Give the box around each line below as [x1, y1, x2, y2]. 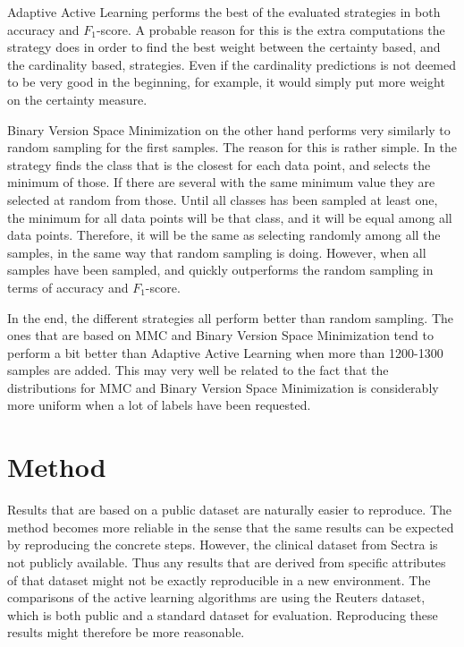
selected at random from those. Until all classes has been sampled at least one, [7, 190, 438, 209]
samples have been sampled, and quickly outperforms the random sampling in [7, 260, 434, 279]
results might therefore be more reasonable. [7, 623, 245, 642]
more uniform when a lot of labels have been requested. [7, 396, 311, 414]
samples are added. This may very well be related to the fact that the [7, 361, 389, 379]
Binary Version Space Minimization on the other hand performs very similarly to [7, 120, 451, 139]
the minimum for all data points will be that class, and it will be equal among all [7, 208, 452, 226]
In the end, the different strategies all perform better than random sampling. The [7, 308, 454, 327]
